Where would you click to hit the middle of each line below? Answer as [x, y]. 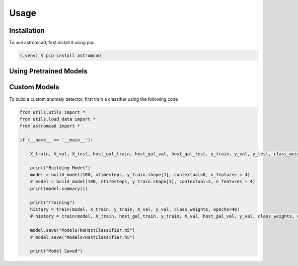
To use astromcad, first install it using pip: [52, 43]
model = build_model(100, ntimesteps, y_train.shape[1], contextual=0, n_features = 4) [140, 175]
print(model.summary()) [59, 188]
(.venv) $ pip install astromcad [60, 56]
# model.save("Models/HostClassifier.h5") [82, 237]
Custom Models [34, 87]
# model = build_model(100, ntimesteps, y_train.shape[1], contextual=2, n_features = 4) [143, 182]
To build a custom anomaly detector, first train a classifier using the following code [94, 99]
